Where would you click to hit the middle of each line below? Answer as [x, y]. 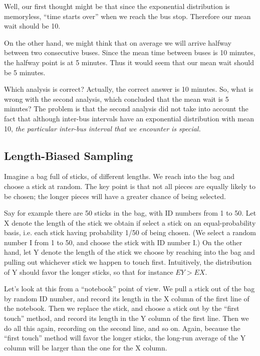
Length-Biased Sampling [69, 155]
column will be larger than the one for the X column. [86, 347]
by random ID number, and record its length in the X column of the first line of [127, 298]
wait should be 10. [32, 26]
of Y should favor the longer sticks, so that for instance [89, 272]
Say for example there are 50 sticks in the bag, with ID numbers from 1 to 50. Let [130, 213]
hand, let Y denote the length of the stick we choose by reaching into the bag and [129, 252]
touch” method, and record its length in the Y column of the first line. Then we [126, 318]
